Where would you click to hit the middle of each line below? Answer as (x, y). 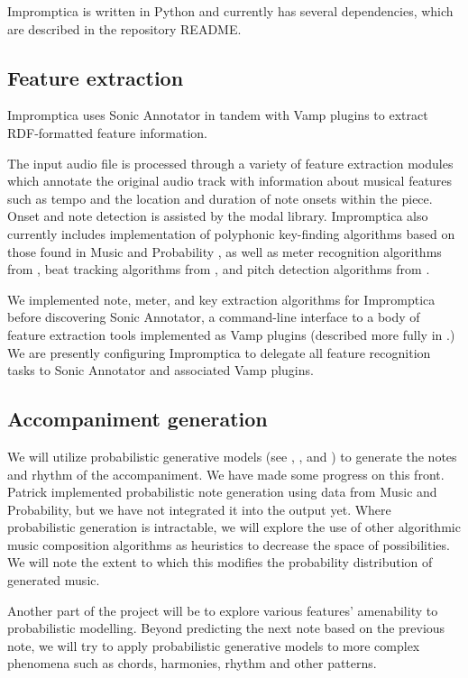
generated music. (54, 580)
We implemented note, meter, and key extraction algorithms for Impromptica (221, 299)
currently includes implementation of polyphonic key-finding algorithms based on (231, 233)
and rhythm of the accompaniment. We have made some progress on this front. (226, 474)
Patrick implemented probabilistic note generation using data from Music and (222, 492)
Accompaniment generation (138, 419)
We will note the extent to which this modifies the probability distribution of (220, 562)
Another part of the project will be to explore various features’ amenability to (223, 610)
